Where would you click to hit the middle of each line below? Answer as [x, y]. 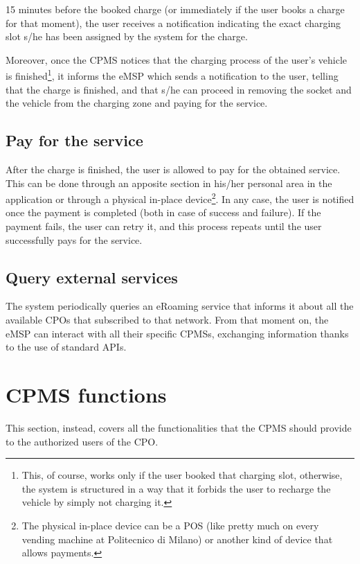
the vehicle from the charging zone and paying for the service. [137, 103]
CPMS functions [86, 394]
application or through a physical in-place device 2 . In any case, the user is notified [180, 198]
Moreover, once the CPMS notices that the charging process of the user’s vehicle [177, 59]
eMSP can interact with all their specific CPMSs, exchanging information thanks [177, 333]
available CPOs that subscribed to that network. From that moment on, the [167, 320]
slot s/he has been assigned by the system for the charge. [127, 36]
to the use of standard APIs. [66, 347]
